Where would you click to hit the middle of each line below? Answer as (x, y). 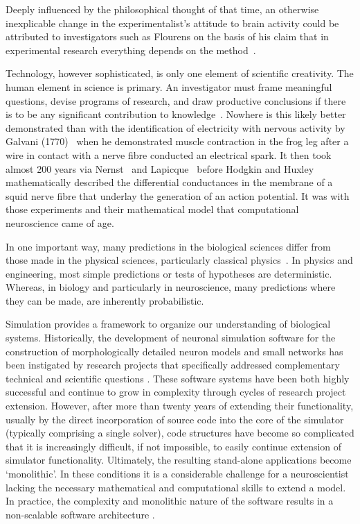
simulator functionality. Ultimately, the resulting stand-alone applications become (179, 460)
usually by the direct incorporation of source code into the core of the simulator (175, 419)
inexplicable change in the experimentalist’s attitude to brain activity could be (172, 23)
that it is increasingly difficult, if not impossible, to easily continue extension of (174, 446)
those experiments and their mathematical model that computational (152, 209)
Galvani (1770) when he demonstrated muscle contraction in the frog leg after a (177, 141)
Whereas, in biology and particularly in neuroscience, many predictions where (171, 287)
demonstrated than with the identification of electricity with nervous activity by (175, 127)
